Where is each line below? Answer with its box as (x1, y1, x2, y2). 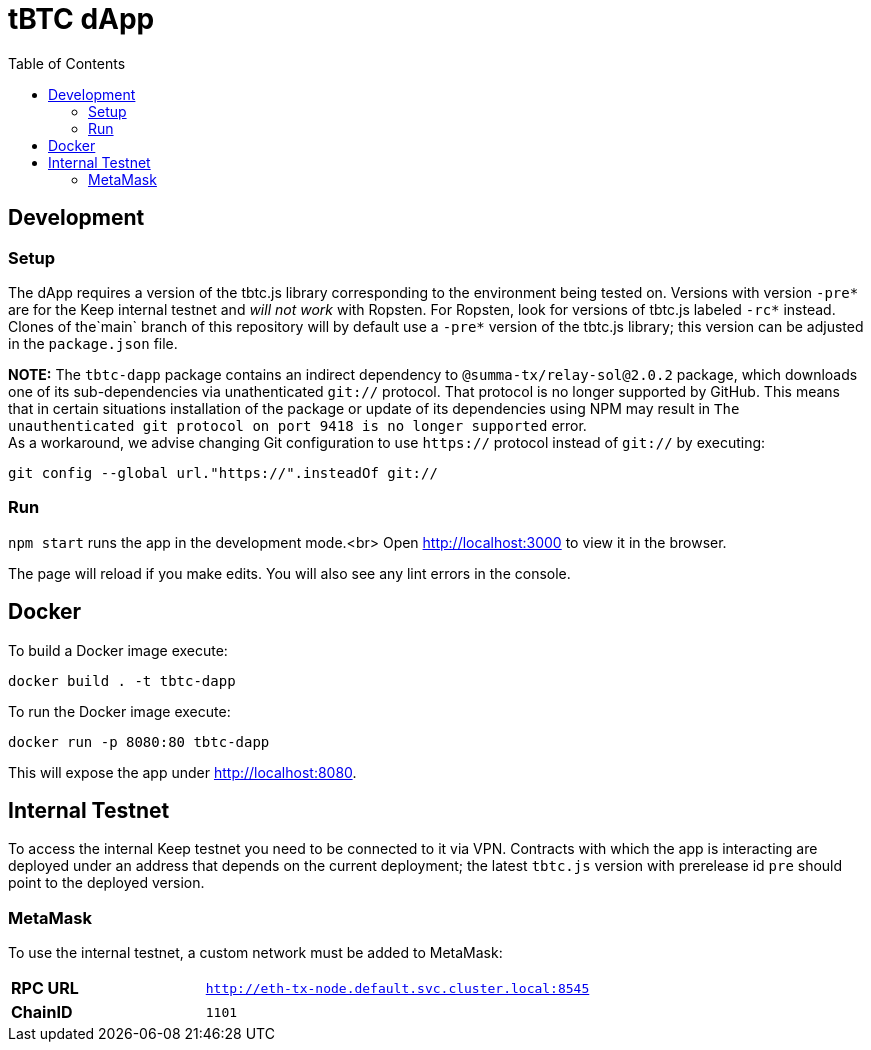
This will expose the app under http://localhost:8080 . (8, 763, 357, 781)
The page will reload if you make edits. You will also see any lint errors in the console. (8, 564, 571, 582)
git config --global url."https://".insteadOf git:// (8, 464, 438, 481)
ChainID (11, 1002, 73, 1023)
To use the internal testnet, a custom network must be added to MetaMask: (8, 944, 503, 962)
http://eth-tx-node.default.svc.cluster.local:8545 (205, 980, 590, 996)
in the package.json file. (8, 334, 178, 352)
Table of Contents (8, 54, 126, 72)
